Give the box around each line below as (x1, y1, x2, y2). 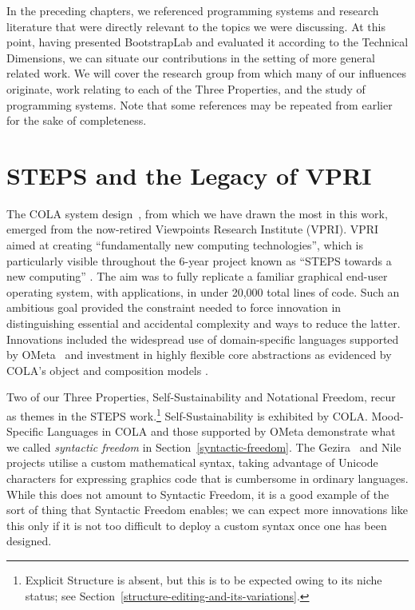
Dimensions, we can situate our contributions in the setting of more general (6, 49, 375, 66)
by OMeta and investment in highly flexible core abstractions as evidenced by (6, 346, 392, 363)
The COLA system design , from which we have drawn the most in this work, (6, 205, 388, 221)
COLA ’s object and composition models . (6, 361, 208, 378)
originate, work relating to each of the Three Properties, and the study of (6, 80, 366, 97)
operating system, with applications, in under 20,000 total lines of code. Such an (6, 283, 400, 300)
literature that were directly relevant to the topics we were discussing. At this (6, 18, 386, 34)
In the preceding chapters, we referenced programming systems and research (6, 2, 379, 18)
